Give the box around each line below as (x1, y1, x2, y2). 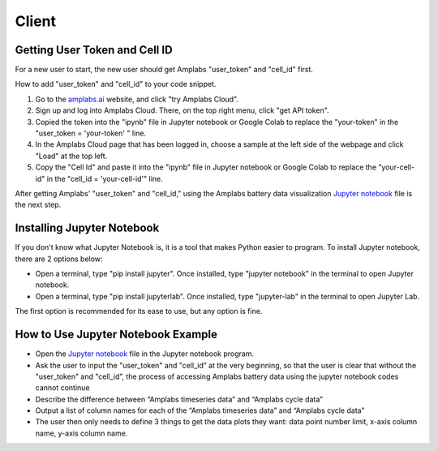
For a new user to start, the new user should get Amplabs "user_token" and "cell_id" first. (15, 65, 314, 75)
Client (15, 12, 57, 30)
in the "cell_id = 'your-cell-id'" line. (46, 174, 164, 183)
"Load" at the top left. (35, 151, 108, 161)
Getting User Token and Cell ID (15, 43, 174, 57)
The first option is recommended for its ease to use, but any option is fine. (15, 307, 263, 316)
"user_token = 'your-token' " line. (35, 128, 146, 138)
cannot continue (35, 383, 90, 393)
